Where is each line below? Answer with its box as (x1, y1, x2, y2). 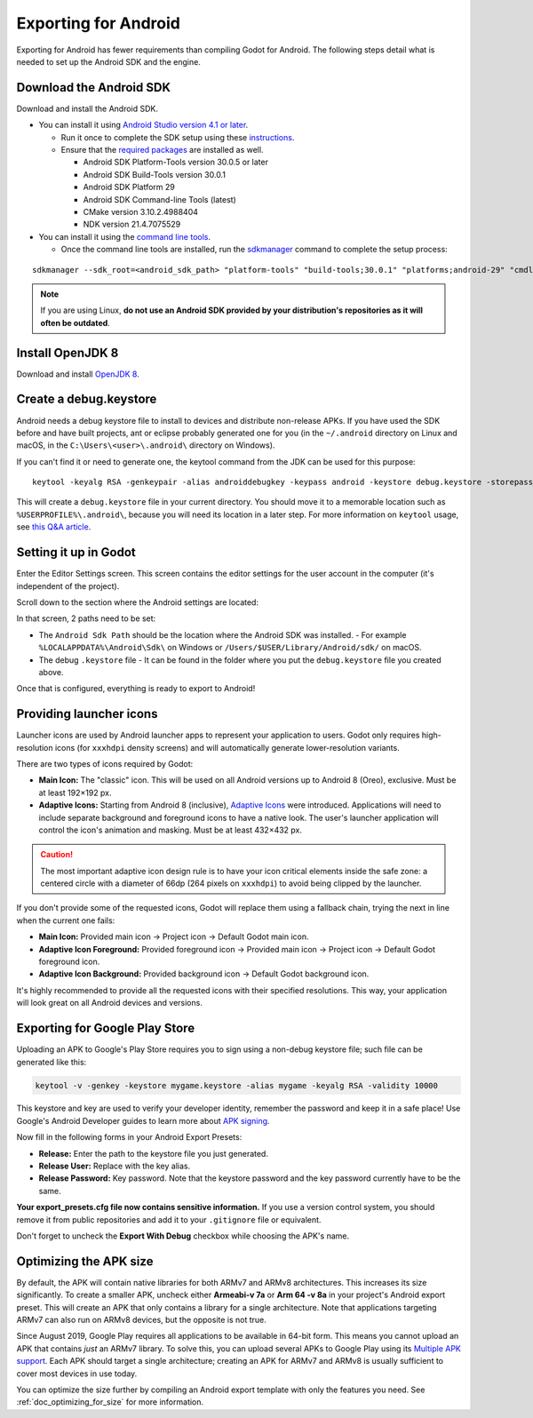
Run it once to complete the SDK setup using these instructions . (60, 131, 295, 142)
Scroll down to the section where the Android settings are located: (16, 596, 259, 608)
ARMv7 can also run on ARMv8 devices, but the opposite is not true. (16, 1315, 266, 1326)
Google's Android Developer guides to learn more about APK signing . (16, 1115, 270, 1126)
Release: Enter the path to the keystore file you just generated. (38, 1148, 268, 1159)
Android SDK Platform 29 (83, 182, 175, 193)
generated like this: (16, 1056, 87, 1067)
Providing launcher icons (16, 706, 158, 721)
